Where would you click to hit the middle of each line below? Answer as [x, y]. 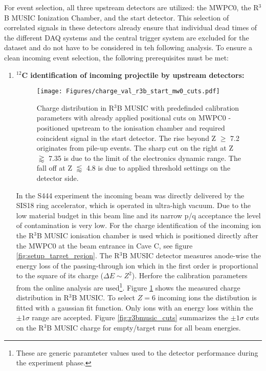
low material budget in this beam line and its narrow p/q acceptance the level [138, 215]
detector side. [58, 178]
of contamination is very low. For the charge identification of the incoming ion [139, 225]
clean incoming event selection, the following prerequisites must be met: [117, 57]
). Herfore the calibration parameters [190, 275]
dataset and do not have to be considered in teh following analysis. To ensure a [128, 47]
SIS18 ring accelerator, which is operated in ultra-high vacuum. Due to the [134, 205]
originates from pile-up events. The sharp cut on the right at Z [135, 148]
